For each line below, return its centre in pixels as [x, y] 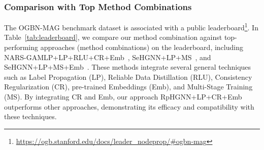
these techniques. [30, 116]
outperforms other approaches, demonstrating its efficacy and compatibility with [129, 106]
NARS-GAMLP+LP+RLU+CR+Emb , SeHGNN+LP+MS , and [108, 57]
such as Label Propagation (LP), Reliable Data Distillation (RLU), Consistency [128, 77]
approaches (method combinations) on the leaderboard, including [142, 47]
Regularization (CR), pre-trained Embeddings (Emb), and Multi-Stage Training [128, 87]
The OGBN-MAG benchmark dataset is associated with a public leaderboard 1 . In [131, 27]
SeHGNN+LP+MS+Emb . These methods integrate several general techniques [128, 67]
